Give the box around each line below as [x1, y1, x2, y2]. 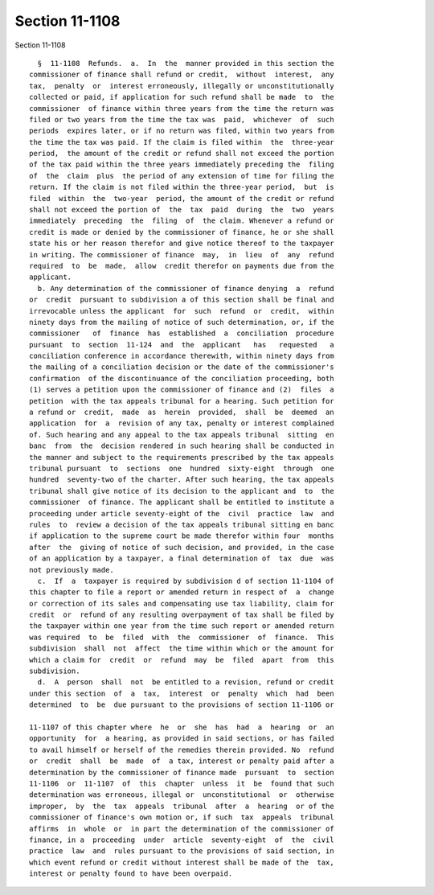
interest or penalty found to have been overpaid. [29, 869, 233, 878]
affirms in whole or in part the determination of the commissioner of [29, 824, 334, 833]
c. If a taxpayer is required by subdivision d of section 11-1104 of [37, 576, 334, 585]
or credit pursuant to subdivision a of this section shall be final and [29, 295, 334, 305]
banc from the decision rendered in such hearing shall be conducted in [29, 441, 334, 450]
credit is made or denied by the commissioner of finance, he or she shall [29, 228, 334, 236]
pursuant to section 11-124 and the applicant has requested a [29, 340, 334, 349]
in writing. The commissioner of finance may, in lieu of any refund [29, 250, 334, 259]
